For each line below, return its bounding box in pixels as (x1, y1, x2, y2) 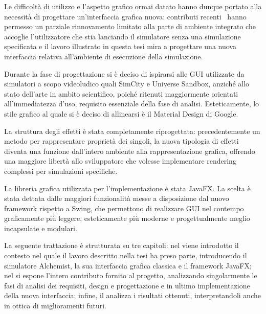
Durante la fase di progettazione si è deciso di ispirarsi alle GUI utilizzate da (4, 68, 245, 79)
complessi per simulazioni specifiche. (4, 165, 118, 176)
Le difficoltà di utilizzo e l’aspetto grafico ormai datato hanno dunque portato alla (4, 1, 262, 11)
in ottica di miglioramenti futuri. (4, 300, 107, 311)
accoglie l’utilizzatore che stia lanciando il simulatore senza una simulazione (4, 31, 241, 41)
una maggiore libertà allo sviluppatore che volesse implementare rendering (4, 155, 236, 166)
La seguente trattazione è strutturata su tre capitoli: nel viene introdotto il (4, 240, 239, 251)
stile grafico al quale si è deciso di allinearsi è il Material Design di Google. (4, 108, 238, 119)
